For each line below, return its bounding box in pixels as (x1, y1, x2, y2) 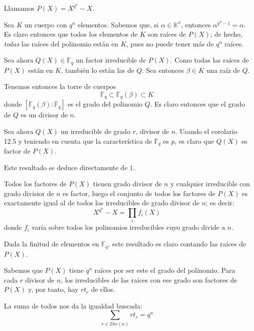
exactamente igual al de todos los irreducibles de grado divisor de (4, 198, 200, 208)
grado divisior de (4, 188, 54, 198)
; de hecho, (210, 29, 243, 39)
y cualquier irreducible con (170, 178, 250, 189)
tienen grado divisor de (93, 178, 162, 189)
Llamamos (4, 3, 35, 13)
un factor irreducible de (76, 55, 146, 65)
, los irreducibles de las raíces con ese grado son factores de (61, 274, 237, 285)
